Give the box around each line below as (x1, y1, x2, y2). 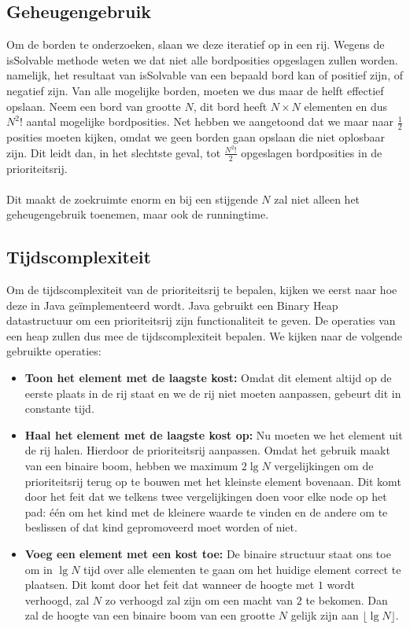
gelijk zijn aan (290, 607, 359, 623)
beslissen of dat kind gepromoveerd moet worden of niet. (24, 519, 297, 535)
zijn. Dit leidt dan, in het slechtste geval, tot (6, 144, 221, 160)
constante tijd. (24, 400, 94, 417)
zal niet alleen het (274, 190, 360, 207)
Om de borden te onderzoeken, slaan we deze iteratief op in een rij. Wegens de (6, 36, 385, 53)
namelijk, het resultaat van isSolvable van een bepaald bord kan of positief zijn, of (6, 67, 403, 83)
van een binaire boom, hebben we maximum (24, 458, 238, 474)
